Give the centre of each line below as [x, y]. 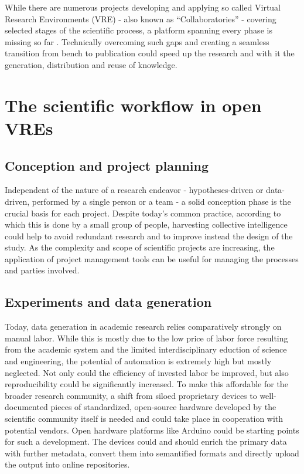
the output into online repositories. [67, 464]
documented [26, 407]
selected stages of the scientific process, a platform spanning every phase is [139, 30]
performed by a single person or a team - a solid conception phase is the [161, 201]
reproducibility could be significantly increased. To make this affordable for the [146, 384]
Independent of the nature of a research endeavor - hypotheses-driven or [134, 190]
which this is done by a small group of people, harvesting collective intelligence [146, 224]
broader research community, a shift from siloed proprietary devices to [131, 395]
